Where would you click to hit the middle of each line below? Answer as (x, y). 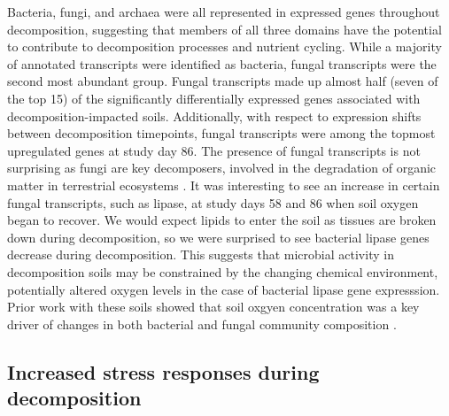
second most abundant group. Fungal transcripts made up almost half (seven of (223, 81)
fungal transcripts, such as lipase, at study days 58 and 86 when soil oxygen (213, 202)
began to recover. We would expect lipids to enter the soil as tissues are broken (222, 220)
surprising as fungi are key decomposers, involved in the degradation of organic (222, 168)
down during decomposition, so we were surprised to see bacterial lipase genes (218, 237)
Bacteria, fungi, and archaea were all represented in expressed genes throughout (224, 12)
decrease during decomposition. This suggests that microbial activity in (201, 254)
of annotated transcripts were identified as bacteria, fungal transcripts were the (222, 63)
